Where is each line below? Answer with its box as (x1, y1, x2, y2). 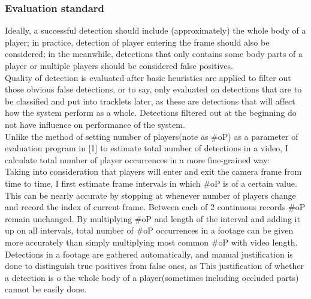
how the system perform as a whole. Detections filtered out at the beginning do (5, 106, 297, 119)
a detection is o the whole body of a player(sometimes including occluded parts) (5, 271, 299, 283)
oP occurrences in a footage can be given (143, 224, 294, 237)
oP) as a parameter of (218, 130, 298, 142)
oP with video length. (218, 235, 298, 248)
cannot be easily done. (5, 283, 87, 295)
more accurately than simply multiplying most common (5, 235, 209, 248)
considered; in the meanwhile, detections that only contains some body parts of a (5, 47, 303, 60)
